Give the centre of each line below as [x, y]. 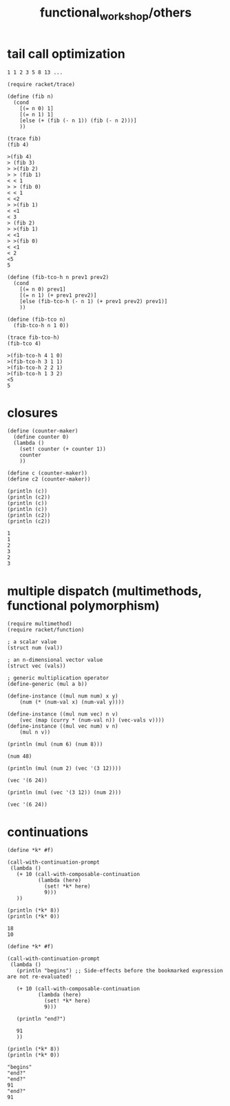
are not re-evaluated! [40, 977]
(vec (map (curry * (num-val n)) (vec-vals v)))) [92, 720]
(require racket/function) [46, 630]
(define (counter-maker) [43, 431]
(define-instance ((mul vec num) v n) [63, 727]
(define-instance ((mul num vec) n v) [63, 714]
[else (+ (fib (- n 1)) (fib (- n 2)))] [78, 121]
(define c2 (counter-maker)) [49, 479]
